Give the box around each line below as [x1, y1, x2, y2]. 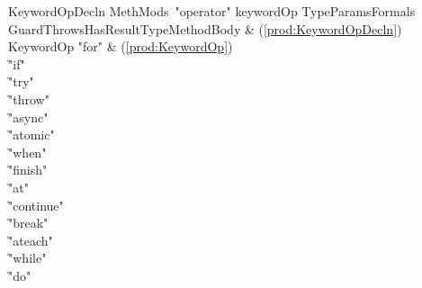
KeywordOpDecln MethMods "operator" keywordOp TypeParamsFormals [8, 2, 416, 20]
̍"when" [8, 142, 47, 161]
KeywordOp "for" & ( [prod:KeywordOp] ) [8, 37, 233, 56]
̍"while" [8, 248, 47, 267]
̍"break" [8, 213, 49, 232]
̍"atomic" [8, 125, 55, 144]
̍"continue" [8, 195, 64, 214]
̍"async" [8, 107, 49, 126]
